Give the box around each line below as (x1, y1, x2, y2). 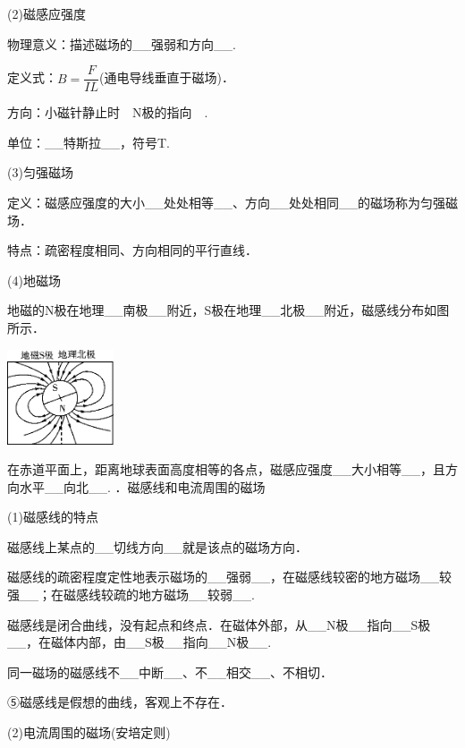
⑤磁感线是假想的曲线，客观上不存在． (7, 693, 232, 711)
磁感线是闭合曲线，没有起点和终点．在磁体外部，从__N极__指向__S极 (7, 615, 431, 633)
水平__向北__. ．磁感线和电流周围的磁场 (19, 477, 266, 496)
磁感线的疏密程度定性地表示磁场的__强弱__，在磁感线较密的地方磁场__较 (7, 567, 452, 586)
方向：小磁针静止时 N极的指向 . (7, 103, 208, 122)
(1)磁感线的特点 (7, 507, 98, 526)
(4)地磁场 (7, 270, 61, 289)
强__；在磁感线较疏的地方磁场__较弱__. (7, 585, 255, 604)
